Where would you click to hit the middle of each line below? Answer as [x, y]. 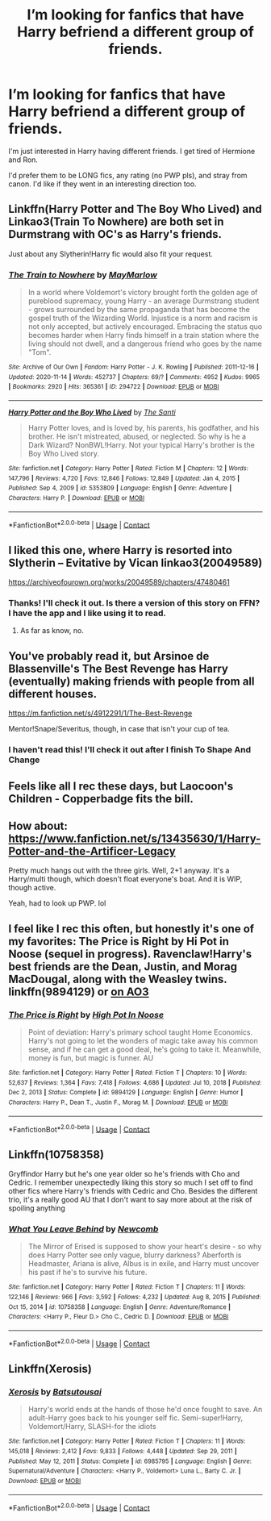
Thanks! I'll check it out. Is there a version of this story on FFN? [134, 603]
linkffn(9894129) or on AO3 [79, 992]
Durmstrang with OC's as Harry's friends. [115, 234]
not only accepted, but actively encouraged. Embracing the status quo [145, 327]
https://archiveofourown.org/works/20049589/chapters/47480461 [119, 582]
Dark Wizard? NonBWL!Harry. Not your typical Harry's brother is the [142, 445]
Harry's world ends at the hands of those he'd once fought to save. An [145, 1410]
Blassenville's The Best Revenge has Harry [118, 668]
